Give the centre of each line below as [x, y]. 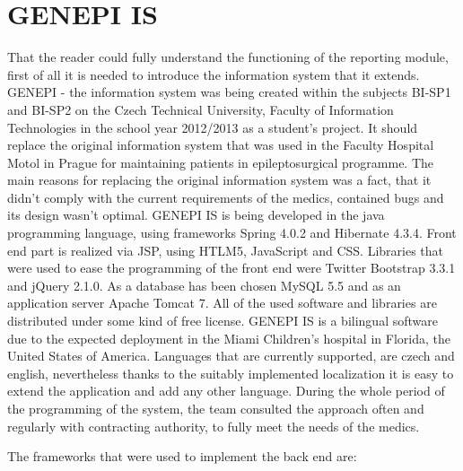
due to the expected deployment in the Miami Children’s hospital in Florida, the [229, 338]
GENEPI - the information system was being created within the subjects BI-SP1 [229, 92]
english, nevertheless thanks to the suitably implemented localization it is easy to [231, 373]
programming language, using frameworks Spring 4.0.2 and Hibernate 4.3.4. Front [232, 233]
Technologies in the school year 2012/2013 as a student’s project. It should [213, 127]
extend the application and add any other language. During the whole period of [226, 391]
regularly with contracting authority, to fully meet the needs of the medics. [214, 426]
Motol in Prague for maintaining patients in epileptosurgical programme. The [221, 162]
